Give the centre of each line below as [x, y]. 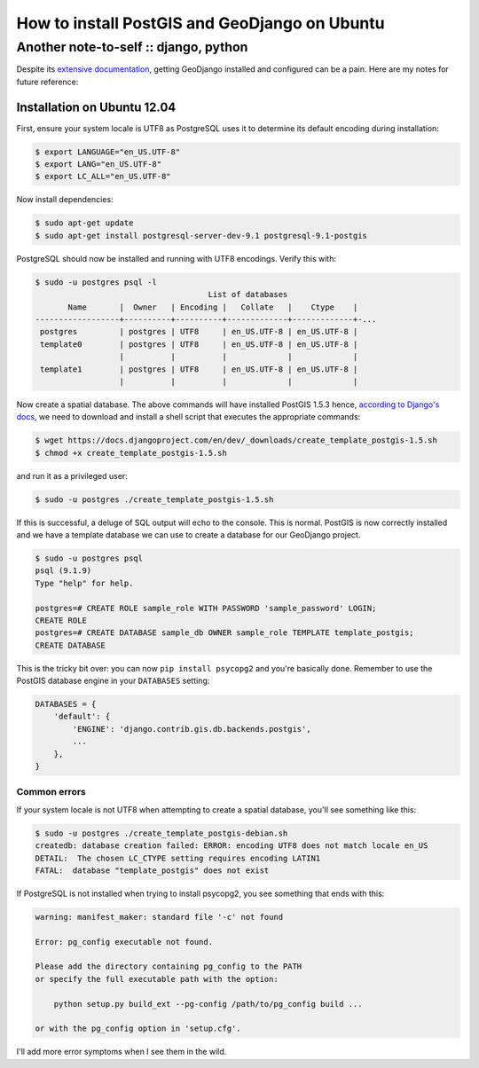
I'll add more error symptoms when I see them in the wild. [122, 1052]
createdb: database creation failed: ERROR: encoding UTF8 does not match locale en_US [232, 846]
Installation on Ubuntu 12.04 [96, 107]
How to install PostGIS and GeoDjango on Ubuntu [200, 23]
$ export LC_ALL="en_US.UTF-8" [103, 177]
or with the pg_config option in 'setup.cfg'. [138, 1029]
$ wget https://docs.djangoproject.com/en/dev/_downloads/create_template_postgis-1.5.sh [236, 440]
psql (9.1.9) [63, 571]
